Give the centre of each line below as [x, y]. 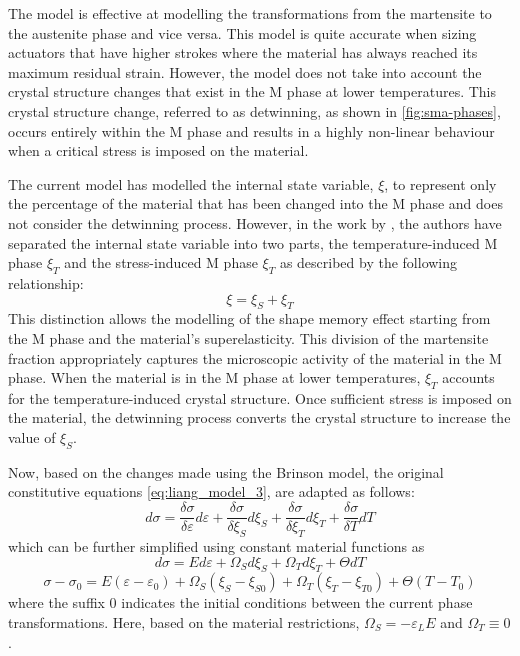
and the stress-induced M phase [161, 262]
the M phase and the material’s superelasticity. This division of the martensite [248, 337]
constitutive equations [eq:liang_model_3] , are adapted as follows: [211, 491]
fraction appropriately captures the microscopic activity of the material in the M [255, 357]
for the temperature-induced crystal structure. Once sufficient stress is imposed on [260, 397]
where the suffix [56, 602]
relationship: [46, 282]
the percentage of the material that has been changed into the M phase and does [255, 203]
